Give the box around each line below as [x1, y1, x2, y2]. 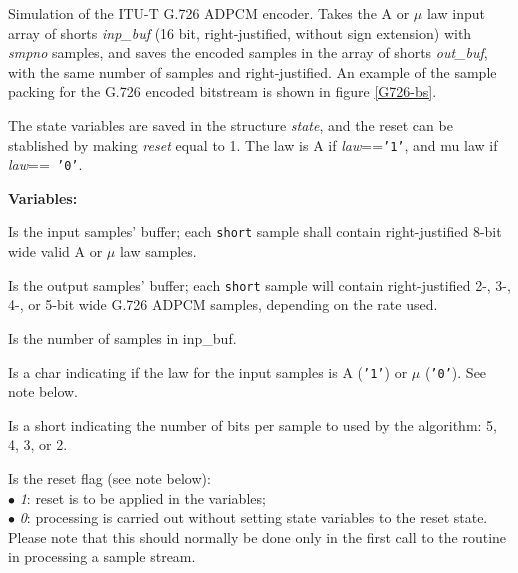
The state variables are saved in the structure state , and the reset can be [8, 114, 453, 135]
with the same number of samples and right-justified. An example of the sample [8, 61, 497, 82]
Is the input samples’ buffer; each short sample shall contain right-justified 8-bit [8, 221, 502, 242]
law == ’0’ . [8, 154, 83, 175]
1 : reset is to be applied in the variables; [19, 487, 266, 508]
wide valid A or [8, 241, 103, 262]
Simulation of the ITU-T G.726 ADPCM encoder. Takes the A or [8, 3, 410, 23]
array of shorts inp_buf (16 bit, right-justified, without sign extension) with [8, 22, 472, 43]
